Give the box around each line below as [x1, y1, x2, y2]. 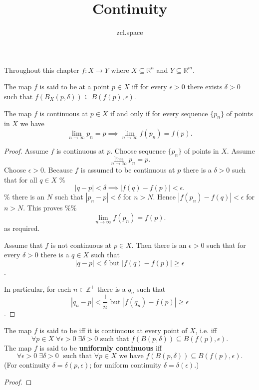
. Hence [153, 192, 176, 202]
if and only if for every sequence [110, 108, 208, 118]
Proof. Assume [4, 146, 48, 156]
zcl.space [116, 27, 143, 37]
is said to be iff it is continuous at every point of [39, 325, 188, 335]
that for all [4, 174, 37, 185]
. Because [44, 165, 73, 175]
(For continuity [4, 360, 50, 370]
